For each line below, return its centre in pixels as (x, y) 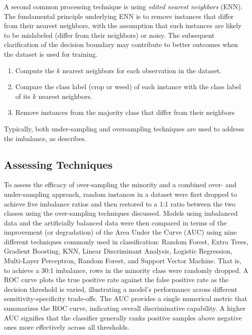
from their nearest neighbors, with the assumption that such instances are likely (123, 25)
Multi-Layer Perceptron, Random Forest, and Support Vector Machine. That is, (123, 261)
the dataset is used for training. (51, 54)
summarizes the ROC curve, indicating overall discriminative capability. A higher (125, 308)
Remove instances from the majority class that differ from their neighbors (125, 112)
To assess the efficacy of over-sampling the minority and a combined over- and (120, 184)
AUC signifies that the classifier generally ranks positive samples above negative (123, 317)
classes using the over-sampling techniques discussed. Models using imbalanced (121, 213)
